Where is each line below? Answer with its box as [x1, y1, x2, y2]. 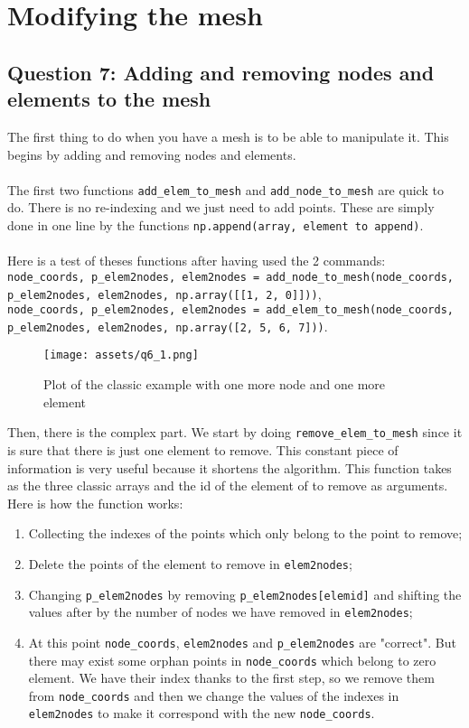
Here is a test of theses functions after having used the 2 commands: [7, 251, 386, 270]
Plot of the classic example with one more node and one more [43, 375, 385, 394]
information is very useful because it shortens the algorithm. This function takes [7, 458, 452, 477]
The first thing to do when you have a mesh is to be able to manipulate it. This [7, 126, 449, 145]
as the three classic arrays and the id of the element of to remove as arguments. [7, 476, 448, 495]
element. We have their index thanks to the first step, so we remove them [28, 668, 435, 687]
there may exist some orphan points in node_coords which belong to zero [28, 650, 436, 669]
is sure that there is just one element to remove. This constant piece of [7, 440, 399, 459]
